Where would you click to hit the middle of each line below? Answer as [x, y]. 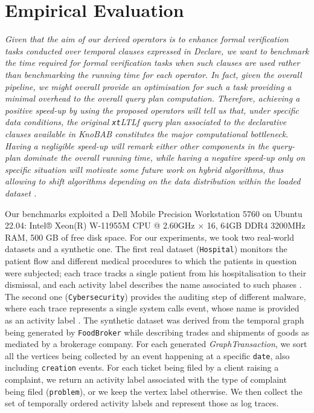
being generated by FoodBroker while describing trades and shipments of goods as [157, 332]
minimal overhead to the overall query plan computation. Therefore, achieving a [152, 98]
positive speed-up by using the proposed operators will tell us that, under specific [152, 110]
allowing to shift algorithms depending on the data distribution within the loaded [153, 181]
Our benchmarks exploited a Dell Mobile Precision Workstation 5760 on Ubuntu [154, 213]
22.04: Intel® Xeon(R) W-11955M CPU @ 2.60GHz [100, 225]
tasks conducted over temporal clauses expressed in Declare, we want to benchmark [157, 50]
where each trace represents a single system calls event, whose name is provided [152, 308]
